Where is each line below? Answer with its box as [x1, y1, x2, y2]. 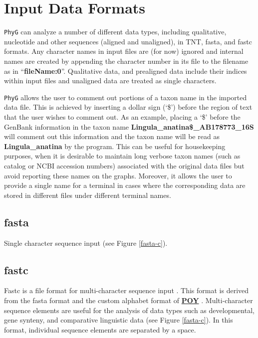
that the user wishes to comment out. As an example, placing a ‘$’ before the [4, 112, 241, 122]
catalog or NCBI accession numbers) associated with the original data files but [4, 160, 245, 170]
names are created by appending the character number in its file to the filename [4, 55, 249, 66]
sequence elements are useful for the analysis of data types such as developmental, [4, 305, 255, 315]
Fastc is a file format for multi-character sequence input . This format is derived [4, 285, 249, 296]
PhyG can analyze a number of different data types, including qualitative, [4, 26, 227, 37]
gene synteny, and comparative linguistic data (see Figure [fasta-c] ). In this [4, 315, 233, 325]
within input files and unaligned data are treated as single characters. [4, 75, 217, 86]
